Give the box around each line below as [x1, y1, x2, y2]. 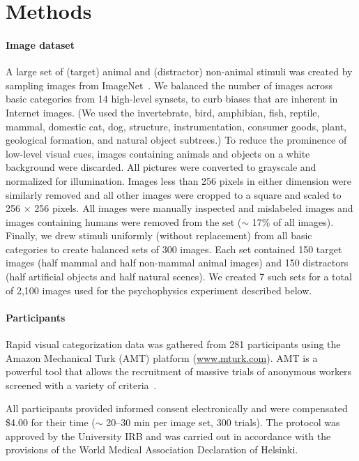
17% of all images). [252, 214, 334, 229]
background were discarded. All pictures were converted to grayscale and [6, 160, 316, 174]
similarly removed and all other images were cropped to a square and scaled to [6, 187, 342, 202]
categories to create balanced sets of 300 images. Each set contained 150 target [6, 241, 342, 256]
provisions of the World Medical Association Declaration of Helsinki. [6, 442, 298, 457]
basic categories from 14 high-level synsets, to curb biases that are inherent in [6, 91, 338, 106]
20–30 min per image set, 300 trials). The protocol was [106, 415, 340, 430]
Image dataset [6, 37, 75, 52]
